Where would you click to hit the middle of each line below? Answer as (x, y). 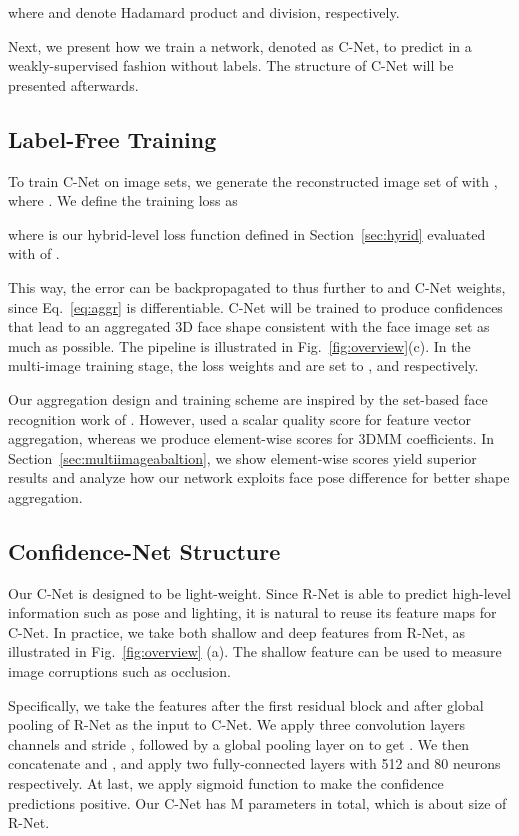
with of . (34, 253)
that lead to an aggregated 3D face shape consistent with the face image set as (249, 326)
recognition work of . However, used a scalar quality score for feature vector (239, 418)
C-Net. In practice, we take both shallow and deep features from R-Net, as (237, 631)
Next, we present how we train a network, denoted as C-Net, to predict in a (240, 45)
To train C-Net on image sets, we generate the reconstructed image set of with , (253, 180)
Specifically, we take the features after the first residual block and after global (246, 704)
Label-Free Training (112, 138)
